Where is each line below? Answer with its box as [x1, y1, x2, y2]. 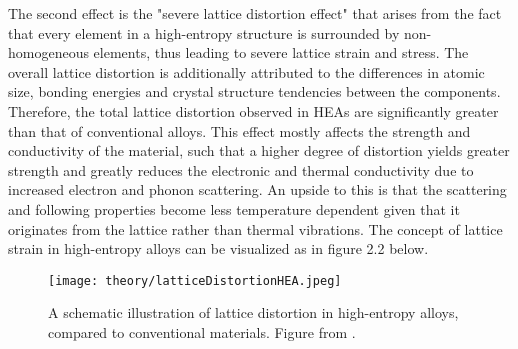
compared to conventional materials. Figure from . [48, 321, 356, 342]
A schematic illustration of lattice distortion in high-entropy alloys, [48, 302, 459, 323]
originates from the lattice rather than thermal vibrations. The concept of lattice [8, 218, 503, 239]
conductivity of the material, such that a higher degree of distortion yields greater [8, 140, 510, 161]
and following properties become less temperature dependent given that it [8, 198, 460, 219]
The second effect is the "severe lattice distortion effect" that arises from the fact [8, 3, 502, 23]
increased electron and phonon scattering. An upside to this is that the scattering [8, 179, 507, 200]
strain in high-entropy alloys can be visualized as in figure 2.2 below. [8, 238, 429, 259]
